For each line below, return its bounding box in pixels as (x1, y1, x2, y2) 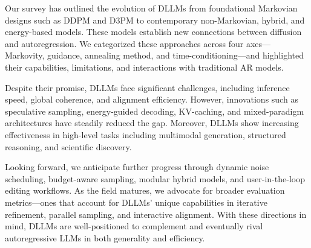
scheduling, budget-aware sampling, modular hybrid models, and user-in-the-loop (5, 172, 305, 185)
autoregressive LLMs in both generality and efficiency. (5, 231, 205, 244)
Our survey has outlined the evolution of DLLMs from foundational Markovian (5, 2, 298, 14)
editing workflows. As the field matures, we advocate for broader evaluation (5, 184, 285, 197)
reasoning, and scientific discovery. (5, 140, 132, 153)
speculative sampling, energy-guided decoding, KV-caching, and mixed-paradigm (5, 104, 304, 117)
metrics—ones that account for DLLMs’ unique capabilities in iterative (5, 196, 267, 208)
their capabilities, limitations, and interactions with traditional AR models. (5, 60, 284, 73)
